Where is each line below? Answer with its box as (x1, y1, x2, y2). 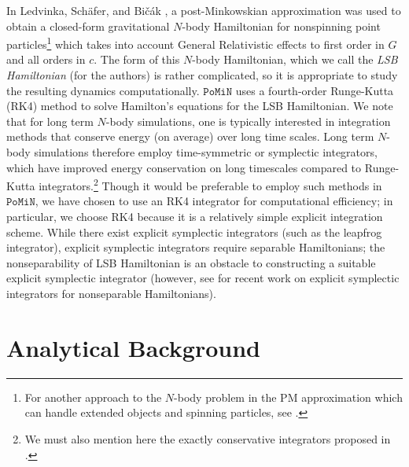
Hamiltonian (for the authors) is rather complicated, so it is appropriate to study (6, 67, 398, 83)
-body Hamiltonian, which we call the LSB (192, 51, 398, 68)
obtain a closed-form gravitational (6, 17, 170, 34)
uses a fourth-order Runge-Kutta (235, 82, 394, 98)
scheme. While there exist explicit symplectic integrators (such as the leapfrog (6, 223, 382, 240)
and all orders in (6, 51, 86, 68)
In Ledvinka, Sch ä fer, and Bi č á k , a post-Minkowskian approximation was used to (6, 2, 401, 18)
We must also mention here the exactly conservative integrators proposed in (24, 430, 391, 447)
